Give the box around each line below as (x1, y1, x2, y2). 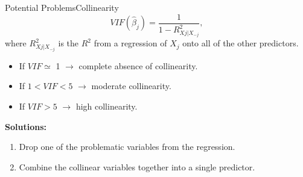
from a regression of (94, 37, 167, 49)
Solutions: (5, 120, 46, 132)
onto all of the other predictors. (182, 37, 299, 49)
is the (58, 37, 79, 49)
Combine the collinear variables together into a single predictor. (19, 160, 255, 173)
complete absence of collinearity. (78, 59, 198, 72)
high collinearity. (75, 99, 138, 112)
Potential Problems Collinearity (5, 1, 119, 13)
